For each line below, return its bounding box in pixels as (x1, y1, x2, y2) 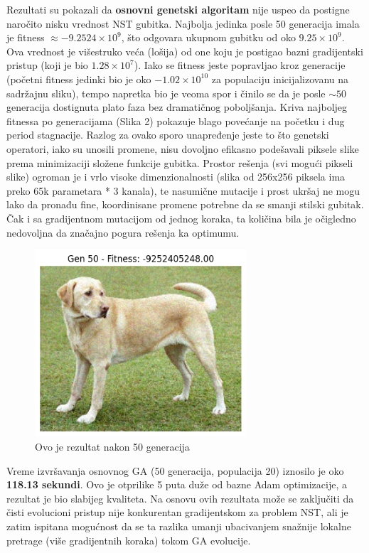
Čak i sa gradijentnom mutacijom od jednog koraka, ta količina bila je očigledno (6, 210, 356, 225)
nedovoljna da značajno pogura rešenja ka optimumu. (6, 225, 240, 240)
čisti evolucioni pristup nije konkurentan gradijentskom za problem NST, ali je (6, 505, 348, 520)
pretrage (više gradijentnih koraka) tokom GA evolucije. (6, 532, 251, 547)
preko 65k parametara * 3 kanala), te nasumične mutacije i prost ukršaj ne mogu (6, 183, 360, 198)
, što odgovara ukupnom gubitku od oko (121, 30, 296, 45)
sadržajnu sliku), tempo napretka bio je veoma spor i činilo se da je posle (6, 85, 326, 100)
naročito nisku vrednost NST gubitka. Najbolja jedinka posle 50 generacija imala (6, 16, 360, 31)
